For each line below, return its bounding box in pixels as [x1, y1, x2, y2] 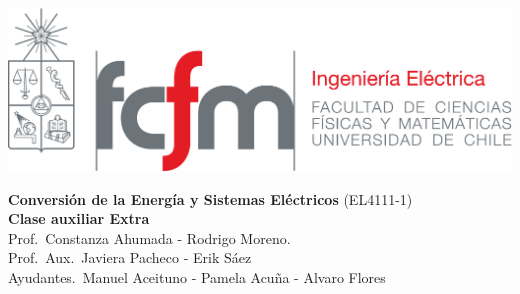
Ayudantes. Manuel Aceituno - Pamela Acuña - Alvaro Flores [8, 266, 386, 287]
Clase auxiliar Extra [8, 208, 150, 229]
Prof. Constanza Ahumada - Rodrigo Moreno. [8, 227, 291, 248]
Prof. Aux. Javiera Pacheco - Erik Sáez [8, 247, 252, 268]
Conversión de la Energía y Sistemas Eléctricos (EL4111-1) [8, 188, 413, 209]
